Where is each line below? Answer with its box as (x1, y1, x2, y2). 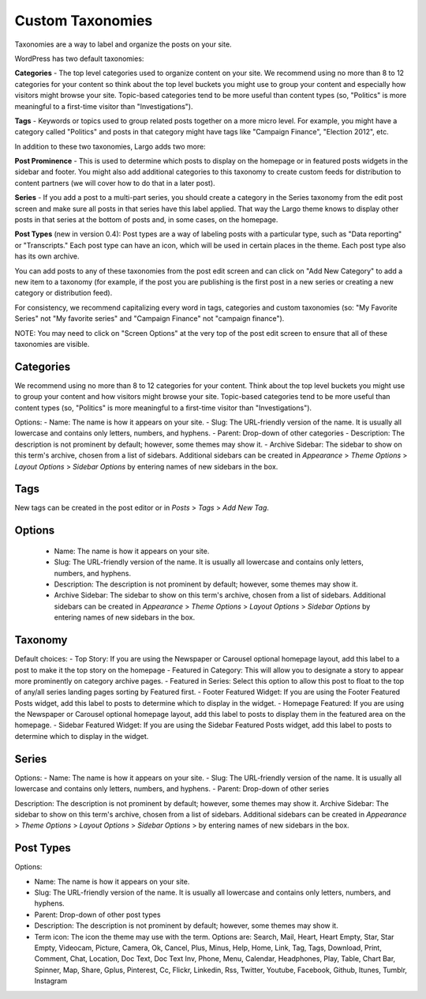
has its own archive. (14, 251, 80, 261)
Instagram (34, 976, 67, 986)
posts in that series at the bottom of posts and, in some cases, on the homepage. (14, 215, 278, 224)
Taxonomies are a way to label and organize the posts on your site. (14, 40, 232, 49)
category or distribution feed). (14, 288, 113, 298)
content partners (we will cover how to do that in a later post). (14, 178, 216, 187)
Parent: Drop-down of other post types (34, 910, 161, 919)
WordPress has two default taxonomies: (14, 54, 144, 63)
